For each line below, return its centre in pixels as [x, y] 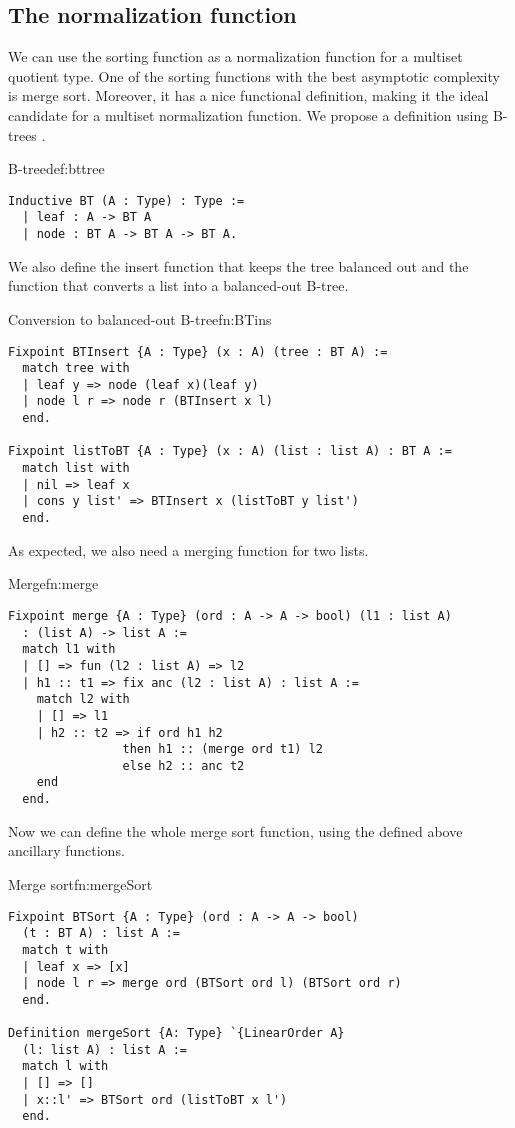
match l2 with [83, 699]
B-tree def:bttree [56, 168]
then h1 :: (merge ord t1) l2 [222, 749]
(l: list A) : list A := [104, 1049]
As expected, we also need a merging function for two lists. [188, 549]
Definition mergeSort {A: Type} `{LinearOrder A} [176, 1033]
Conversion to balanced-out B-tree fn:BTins [140, 318]
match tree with [76, 368]
